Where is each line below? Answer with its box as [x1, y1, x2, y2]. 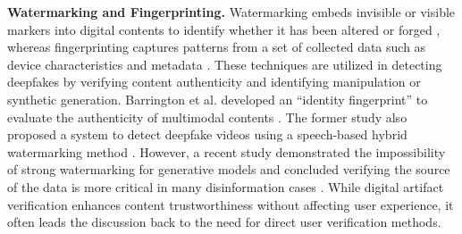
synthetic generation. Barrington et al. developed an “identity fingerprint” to [7, 89, 428, 108]
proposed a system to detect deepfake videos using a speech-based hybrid [7, 125, 407, 144]
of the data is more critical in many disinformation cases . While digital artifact [7, 177, 444, 196]
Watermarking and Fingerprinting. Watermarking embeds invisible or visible [7, 3, 456, 21]
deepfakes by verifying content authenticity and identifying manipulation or [7, 72, 421, 91]
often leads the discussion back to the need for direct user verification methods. [7, 213, 441, 231]
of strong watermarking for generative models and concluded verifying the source [7, 160, 450, 179]
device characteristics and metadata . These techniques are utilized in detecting [7, 54, 442, 73]
